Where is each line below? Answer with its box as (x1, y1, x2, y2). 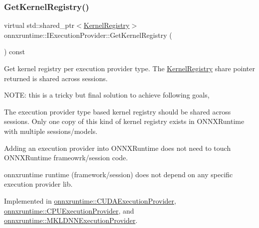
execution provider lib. (4, 179, 73, 189)
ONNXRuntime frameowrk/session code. (4, 152, 128, 163)
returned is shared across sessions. (4, 73, 108, 83)
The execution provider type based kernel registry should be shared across (4, 106, 231, 116)
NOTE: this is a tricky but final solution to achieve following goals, (4, 90, 210, 100)
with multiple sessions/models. (4, 125, 98, 136)
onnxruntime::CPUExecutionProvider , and (4, 205, 134, 216)
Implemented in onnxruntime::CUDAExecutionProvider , (4, 195, 176, 206)
